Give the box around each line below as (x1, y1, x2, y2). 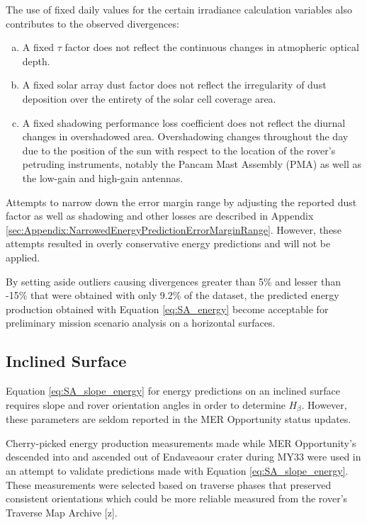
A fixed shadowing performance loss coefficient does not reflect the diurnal (22, 115, 346, 130)
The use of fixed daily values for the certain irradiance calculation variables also (6, 2, 352, 16)
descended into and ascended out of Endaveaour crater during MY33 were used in (6, 449, 361, 464)
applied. (6, 249, 40, 264)
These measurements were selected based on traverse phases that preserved (6, 477, 332, 492)
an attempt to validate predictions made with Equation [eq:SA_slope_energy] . (6, 463, 349, 478)
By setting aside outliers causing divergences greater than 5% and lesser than (6, 273, 341, 288)
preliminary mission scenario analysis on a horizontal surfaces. (6, 315, 276, 330)
